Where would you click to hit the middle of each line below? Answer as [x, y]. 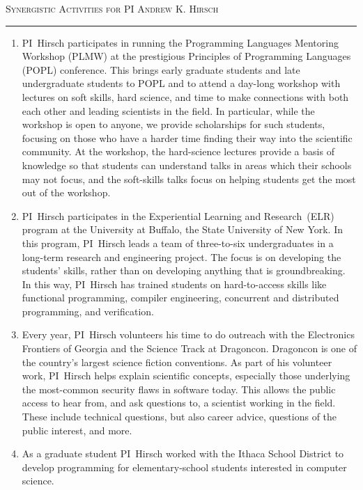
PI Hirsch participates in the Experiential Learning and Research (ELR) [178, 215]
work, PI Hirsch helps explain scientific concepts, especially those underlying [186, 376]
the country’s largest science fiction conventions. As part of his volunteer [177, 362]
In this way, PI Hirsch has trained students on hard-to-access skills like [174, 284]
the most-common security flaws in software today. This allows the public [179, 389]
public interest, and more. [77, 430]
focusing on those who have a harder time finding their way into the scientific [187, 137]
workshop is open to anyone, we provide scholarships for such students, [173, 124]
